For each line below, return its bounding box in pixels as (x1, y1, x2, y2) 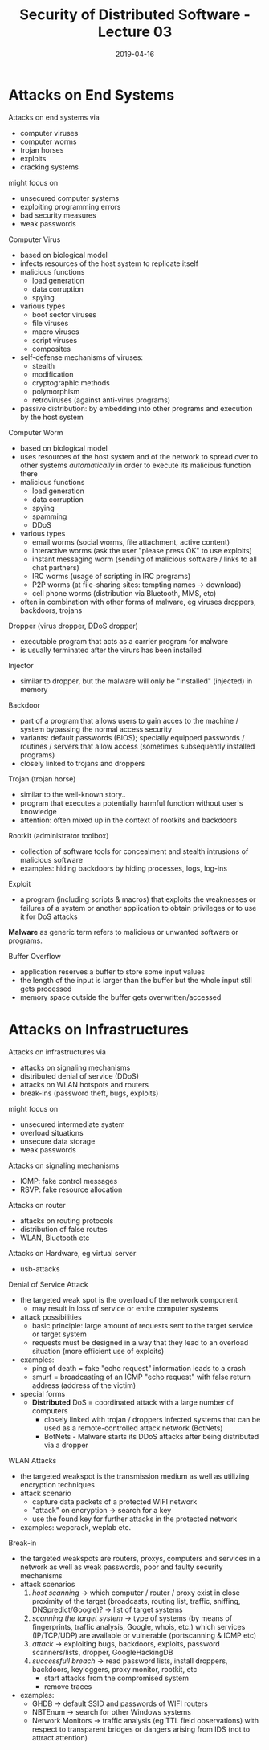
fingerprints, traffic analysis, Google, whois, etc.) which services (31, 1622, 246, 1631)
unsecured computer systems (19, 193, 120, 202)
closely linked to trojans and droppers (19, 758, 145, 768)
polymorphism (31, 386, 80, 396)
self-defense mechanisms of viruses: (19, 352, 143, 362)
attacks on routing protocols (19, 1215, 114, 1226)
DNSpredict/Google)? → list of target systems (31, 1605, 183, 1614)
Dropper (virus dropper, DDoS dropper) (8, 621, 139, 630)
